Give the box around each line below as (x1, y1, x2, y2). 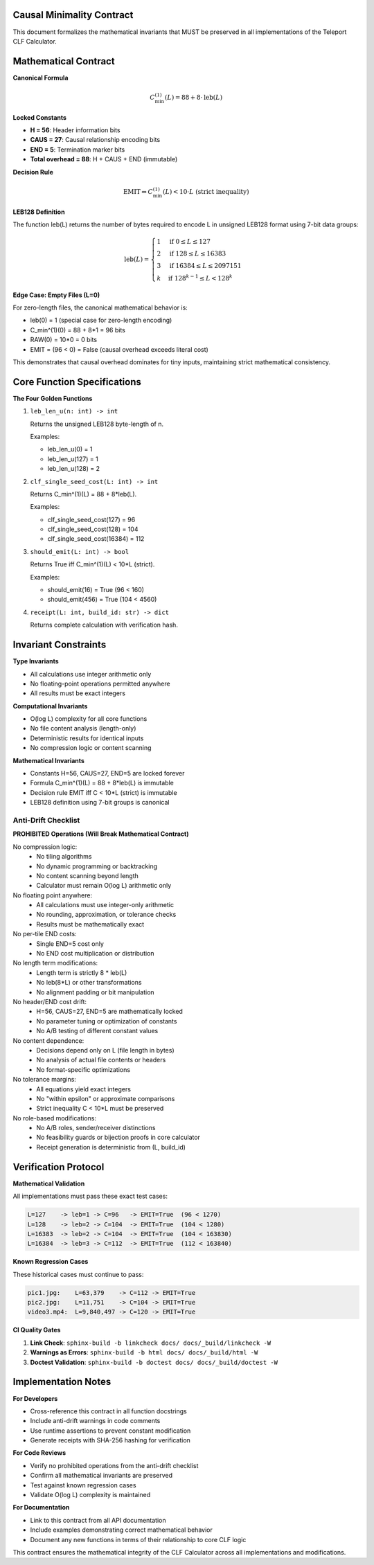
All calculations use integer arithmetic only (30, 670, 152, 678)
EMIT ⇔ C (123, 188, 154, 195)
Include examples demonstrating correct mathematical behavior (30, 1526, 213, 1534)
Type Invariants (12, 657, 59, 665)
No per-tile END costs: (12, 930, 77, 938)
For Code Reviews (12, 1449, 66, 1457)
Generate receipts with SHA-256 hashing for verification (30, 1436, 190, 1445)
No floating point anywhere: (12, 891, 93, 900)
